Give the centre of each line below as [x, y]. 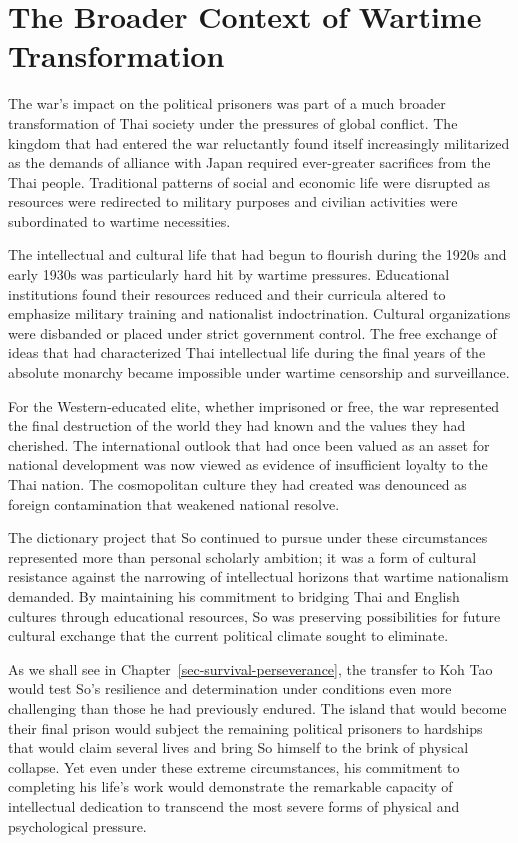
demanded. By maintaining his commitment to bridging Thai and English [234, 595]
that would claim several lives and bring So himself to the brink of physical [238, 747]
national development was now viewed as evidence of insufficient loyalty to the [248, 464]
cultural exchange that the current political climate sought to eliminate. [228, 635]
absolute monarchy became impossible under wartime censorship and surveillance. [259, 372]
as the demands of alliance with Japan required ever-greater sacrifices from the [249, 162]
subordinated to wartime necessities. [119, 220]
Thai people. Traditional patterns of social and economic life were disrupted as [249, 181]
